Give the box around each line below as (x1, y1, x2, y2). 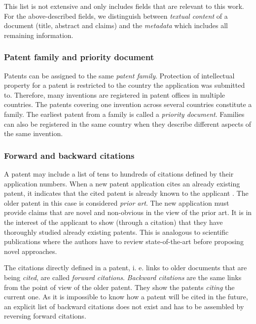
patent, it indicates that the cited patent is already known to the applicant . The (4, 188, 249, 198)
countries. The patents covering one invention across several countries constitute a (4, 99, 252, 109)
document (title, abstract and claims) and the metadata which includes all (4, 20, 228, 31)
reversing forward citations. (4, 311, 86, 321)
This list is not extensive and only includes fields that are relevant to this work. (4, 1, 244, 11)
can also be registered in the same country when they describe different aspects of (4, 118, 252, 129)
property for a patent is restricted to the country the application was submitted (4, 80, 245, 90)
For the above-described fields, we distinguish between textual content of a (4, 10, 228, 21)
